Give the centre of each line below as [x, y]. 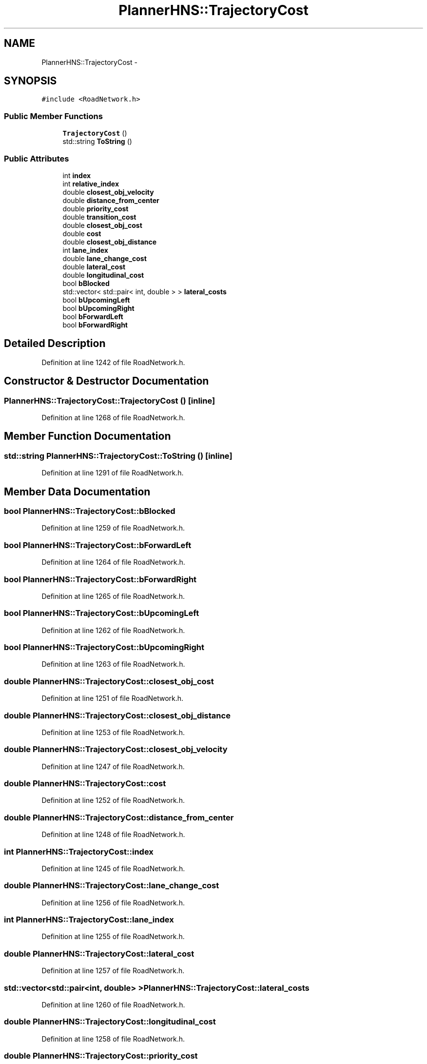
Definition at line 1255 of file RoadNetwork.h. [113, 937]
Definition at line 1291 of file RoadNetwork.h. [113, 473]
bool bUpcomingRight [98, 308]
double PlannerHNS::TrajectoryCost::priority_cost [101, 1056]
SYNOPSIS [30, 81]
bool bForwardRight [95, 325]
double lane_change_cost [105, 258]
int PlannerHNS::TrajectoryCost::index [79, 851]
